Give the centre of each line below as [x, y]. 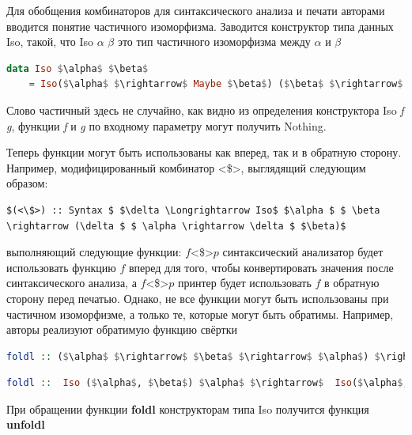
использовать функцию [61, 267]
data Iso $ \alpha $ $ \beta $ [77, 68]
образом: [27, 183]
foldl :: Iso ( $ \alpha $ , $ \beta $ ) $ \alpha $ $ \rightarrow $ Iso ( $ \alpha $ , [208, 383]
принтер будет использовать [244, 283]
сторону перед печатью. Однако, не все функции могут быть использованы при [198, 298]
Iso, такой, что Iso [50, 42]
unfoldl [26, 424]
